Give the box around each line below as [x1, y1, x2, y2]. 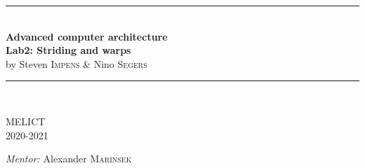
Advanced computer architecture [6, 29, 168, 43]
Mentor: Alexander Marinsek [6, 151, 132, 166]
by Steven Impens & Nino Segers [6, 56, 147, 71]
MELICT [6, 113, 46, 128]
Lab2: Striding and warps [6, 43, 131, 57]
